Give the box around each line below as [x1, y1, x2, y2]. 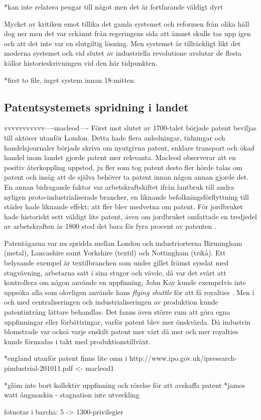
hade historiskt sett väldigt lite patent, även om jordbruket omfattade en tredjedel [4, 211, 257, 221]
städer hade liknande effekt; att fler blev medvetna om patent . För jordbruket [4, 201, 243, 212]
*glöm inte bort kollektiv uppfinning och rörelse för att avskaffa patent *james [4, 379, 245, 390]
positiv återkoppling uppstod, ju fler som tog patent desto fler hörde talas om [4, 162, 242, 172]
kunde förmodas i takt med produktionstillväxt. [4, 336, 151, 346]
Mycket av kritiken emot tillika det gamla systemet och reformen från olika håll [4, 18, 249, 29]
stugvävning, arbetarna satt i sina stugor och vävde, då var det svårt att [4, 267, 226, 277]
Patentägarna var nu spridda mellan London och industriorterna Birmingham [4, 237, 242, 248]
